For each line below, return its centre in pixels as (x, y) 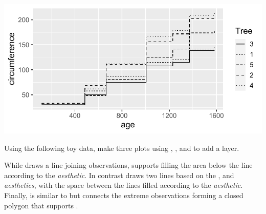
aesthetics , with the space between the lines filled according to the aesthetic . (124, 185)
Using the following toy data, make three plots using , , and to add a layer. (122, 148)
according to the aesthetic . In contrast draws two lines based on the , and (119, 175)
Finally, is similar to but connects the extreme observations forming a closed (124, 195)
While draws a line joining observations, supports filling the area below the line (128, 165)
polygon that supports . (41, 205)
